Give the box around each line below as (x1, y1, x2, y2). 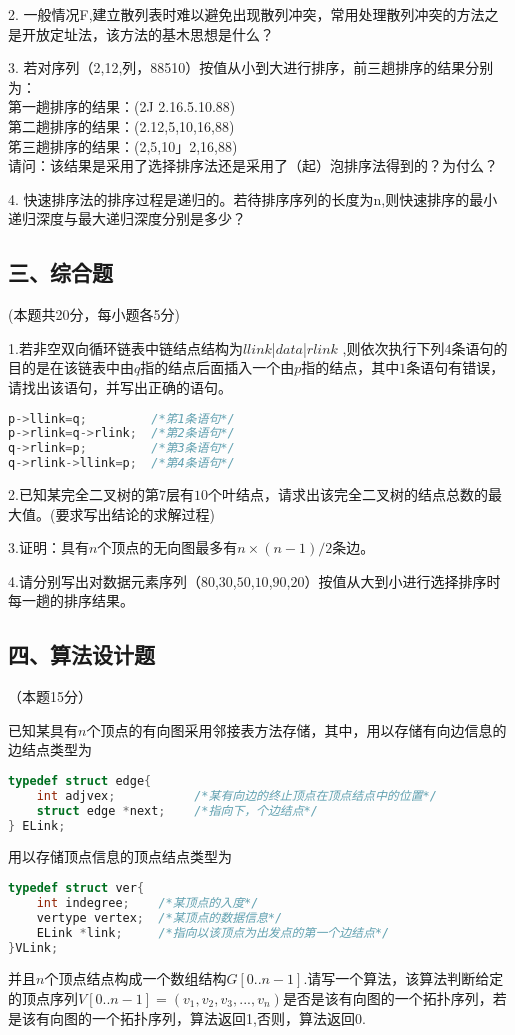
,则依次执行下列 (342, 337, 445, 358)
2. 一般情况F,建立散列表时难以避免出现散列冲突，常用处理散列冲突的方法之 (8, 4, 499, 24)
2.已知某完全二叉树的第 (8, 484, 159, 505)
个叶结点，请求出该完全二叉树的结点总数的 (207, 484, 488, 505)
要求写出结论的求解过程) (55, 503, 215, 524)
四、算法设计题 (8, 639, 155, 670)
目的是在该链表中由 (8, 357, 134, 378)
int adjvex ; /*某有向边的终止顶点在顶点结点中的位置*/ (36, 788, 437, 803)
